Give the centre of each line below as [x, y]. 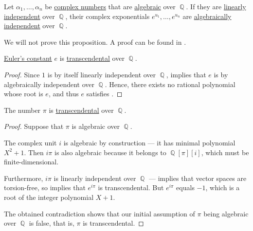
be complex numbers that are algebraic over [110, 6]
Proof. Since [22, 74]
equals [185, 187]
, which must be [225, 152]
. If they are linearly [216, 6]
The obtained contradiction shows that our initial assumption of [99, 213]
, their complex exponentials [108, 16]
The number [22, 110]
